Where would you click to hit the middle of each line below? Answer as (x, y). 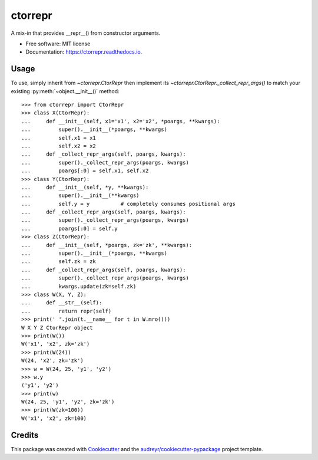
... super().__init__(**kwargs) (80, 195)
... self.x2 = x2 (59, 146)
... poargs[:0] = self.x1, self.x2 (85, 171)
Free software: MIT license (58, 44)
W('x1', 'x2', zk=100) (54, 418)
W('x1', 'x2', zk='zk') (56, 344)
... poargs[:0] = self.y (69, 228)
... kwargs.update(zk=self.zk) (79, 286)
